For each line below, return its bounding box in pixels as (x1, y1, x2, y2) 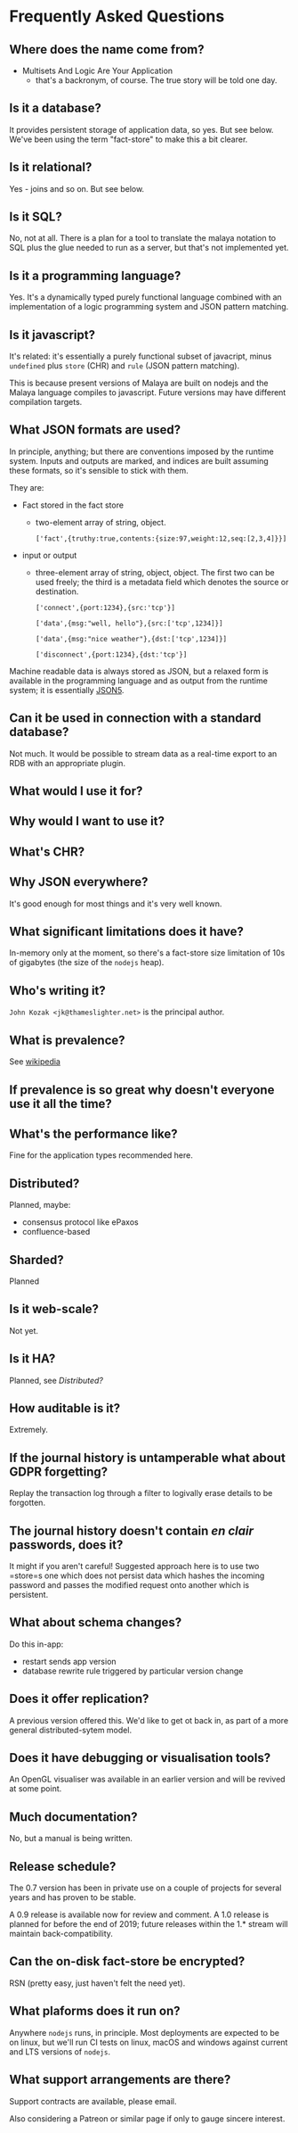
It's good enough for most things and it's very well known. (9, 898, 222, 909)
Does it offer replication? (9, 1691, 149, 1707)
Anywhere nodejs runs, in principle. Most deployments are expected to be (9, 2027, 280, 2038)
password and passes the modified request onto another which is (9, 1580, 250, 1590)
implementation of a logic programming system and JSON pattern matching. (9, 302, 289, 312)
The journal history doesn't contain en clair (9, 1523, 254, 1538)
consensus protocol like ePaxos (21, 1217, 140, 1228)
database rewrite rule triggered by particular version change (21, 1666, 244, 1676)
